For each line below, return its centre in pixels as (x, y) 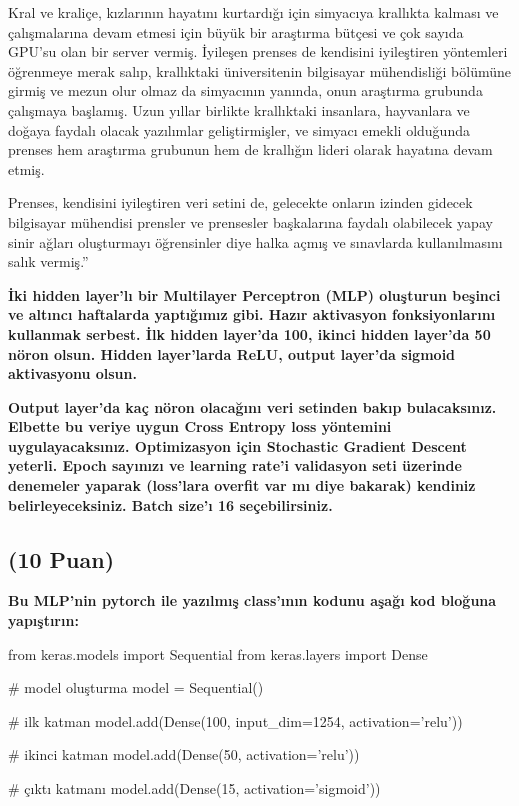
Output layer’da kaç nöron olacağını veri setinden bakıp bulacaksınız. (252, 406)
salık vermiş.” (48, 261)
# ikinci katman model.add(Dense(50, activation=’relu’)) (184, 754)
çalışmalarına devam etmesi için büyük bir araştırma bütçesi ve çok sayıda (236, 31)
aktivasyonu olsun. (72, 373)
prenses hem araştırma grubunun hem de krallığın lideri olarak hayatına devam (250, 149)
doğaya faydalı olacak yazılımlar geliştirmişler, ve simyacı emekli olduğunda (239, 129)
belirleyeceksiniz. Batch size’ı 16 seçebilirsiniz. (170, 504)
